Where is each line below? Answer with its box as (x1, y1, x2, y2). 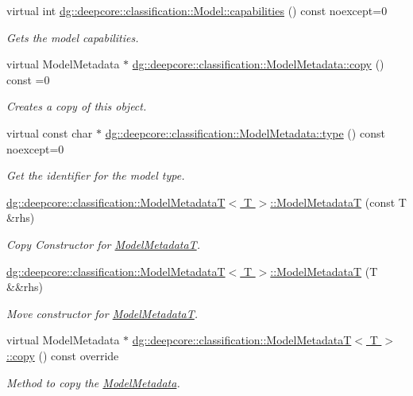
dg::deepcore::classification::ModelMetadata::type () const (105, 124, 385, 141)
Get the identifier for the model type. (6, 167, 185, 184)
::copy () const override (6, 347, 119, 363)
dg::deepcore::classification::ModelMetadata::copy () (132, 56, 384, 72)
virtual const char (6, 124, 93, 141)
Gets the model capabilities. (6, 29, 139, 45)
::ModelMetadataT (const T (270, 193, 407, 210)
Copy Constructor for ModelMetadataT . (6, 235, 200, 252)
